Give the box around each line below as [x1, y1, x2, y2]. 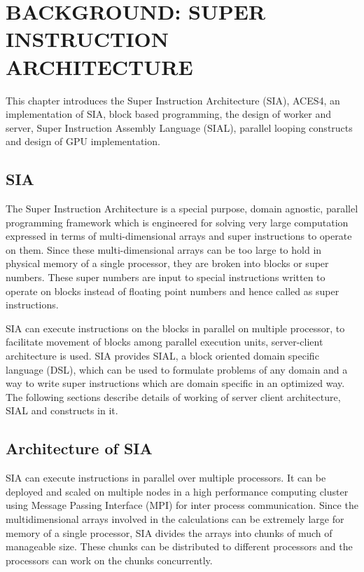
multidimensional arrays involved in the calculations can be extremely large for [6, 511, 344, 526]
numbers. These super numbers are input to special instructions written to [6, 270, 325, 285]
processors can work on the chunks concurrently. [6, 552, 213, 567]
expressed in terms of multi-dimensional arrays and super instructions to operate [6, 229, 352, 243]
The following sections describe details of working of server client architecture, [6, 389, 341, 404]
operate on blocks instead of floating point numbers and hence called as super [6, 283, 339, 298]
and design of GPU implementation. [6, 134, 160, 149]
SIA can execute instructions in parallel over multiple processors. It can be [6, 470, 326, 485]
